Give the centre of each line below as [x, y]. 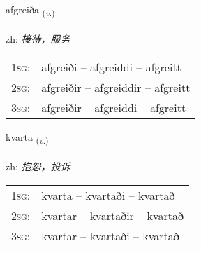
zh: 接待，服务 [38, 38]
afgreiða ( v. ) [30, 10]
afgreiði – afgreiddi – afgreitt [111, 67]
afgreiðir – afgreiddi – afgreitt [114, 108]
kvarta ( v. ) [27, 138]
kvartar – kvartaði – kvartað [110, 235]
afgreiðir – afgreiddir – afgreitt [116, 88]
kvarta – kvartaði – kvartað [108, 195]
